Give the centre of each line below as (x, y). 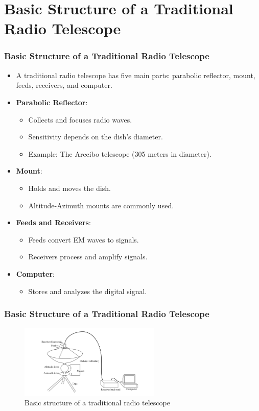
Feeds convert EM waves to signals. (84, 239)
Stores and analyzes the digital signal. (88, 291)
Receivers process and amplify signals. (88, 257)
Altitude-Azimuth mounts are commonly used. (101, 205)
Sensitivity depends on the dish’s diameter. (96, 137)
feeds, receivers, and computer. (64, 85)
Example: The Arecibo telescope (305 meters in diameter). (120, 153)
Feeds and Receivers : (53, 222)
